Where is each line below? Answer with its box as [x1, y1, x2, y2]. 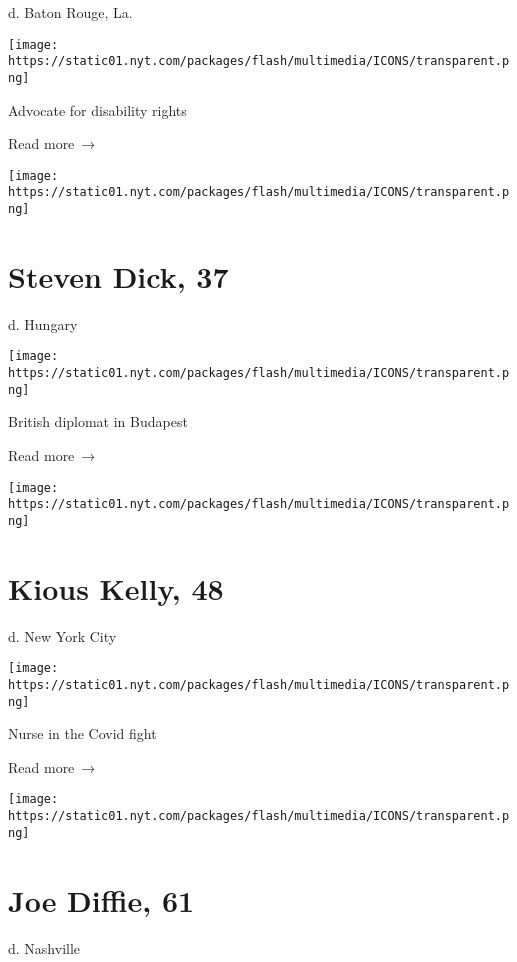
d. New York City [8, 625, 117, 646]
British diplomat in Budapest [8, 411, 188, 432]
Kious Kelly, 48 [8, 567, 224, 608]
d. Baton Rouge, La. [8, 2, 133, 22]
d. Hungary [8, 313, 78, 334]
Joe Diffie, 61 [8, 879, 195, 920]
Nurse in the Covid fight [8, 723, 157, 744]
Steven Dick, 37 [8, 255, 229, 296]
